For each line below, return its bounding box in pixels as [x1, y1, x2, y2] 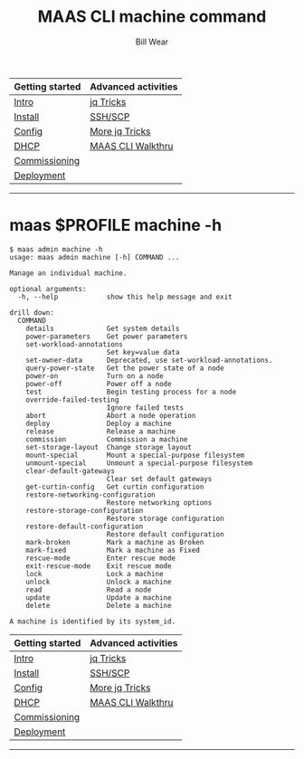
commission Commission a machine [25, 434, 188, 444]
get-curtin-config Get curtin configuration [25, 482, 204, 491]
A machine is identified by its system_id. [9, 617, 176, 626]
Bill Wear [135, 36, 169, 47]
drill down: [9, 308, 54, 318]
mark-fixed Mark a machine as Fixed [25, 546, 201, 555]
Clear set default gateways [106, 474, 213, 483]
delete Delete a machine [25, 601, 172, 610]
